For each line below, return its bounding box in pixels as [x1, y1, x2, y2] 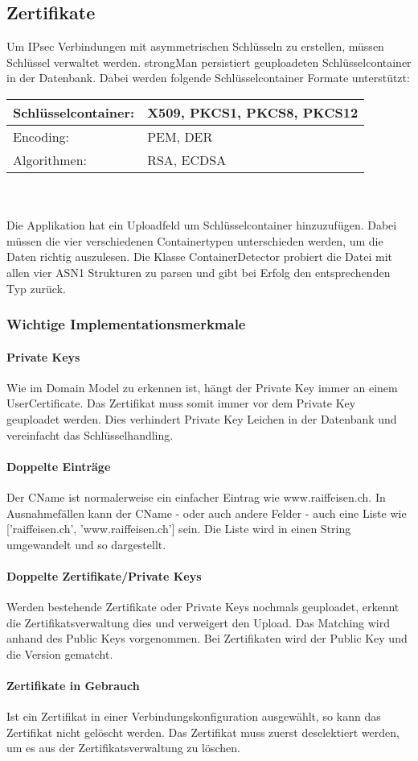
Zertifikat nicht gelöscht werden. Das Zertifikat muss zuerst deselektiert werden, [6, 723, 400, 740]
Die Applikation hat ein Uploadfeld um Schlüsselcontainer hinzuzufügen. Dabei [6, 217, 397, 234]
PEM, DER [147, 126, 213, 146]
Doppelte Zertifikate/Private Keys [6, 567, 202, 584]
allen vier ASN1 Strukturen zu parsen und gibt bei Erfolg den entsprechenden [6, 263, 391, 280]
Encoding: [13, 126, 70, 146]
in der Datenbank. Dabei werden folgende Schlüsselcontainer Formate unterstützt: [6, 69, 410, 86]
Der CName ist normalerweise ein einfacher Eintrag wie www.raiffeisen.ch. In [6, 488, 386, 505]
